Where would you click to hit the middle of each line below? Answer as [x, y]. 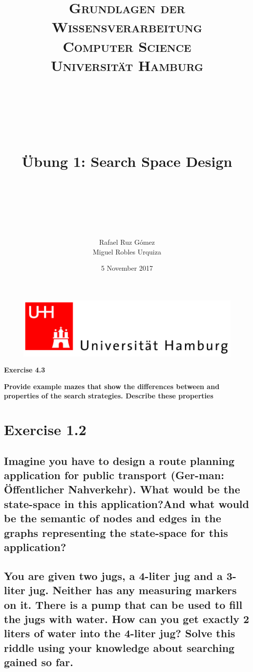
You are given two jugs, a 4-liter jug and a [113, 575]
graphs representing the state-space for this [116, 532]
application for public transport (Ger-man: [114, 475]
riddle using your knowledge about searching [119, 647]
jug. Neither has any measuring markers [133, 590]
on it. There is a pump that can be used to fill [123, 604]
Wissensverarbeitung [127, 27]
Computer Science [127, 46]
